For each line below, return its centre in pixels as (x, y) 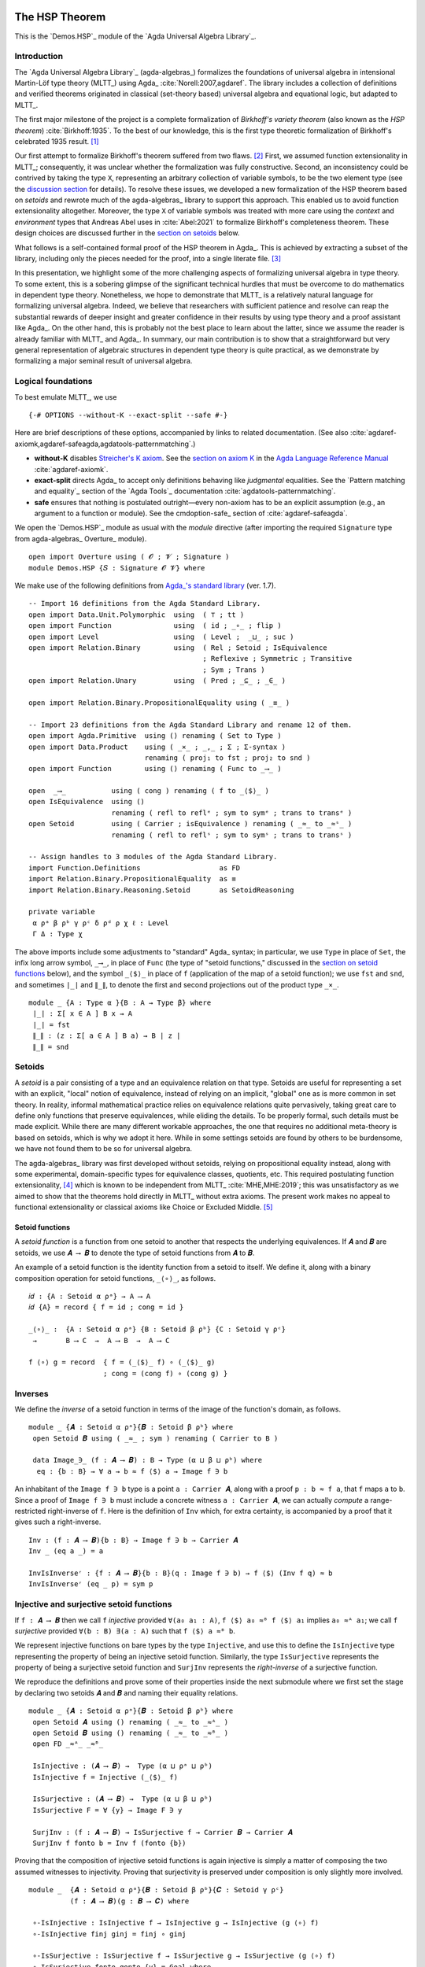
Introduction (39, 57)
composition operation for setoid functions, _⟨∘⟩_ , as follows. (115, 1278)
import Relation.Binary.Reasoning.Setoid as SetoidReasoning (161, 890)
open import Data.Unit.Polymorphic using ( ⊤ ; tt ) (137, 614)
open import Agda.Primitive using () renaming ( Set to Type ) (155, 736)
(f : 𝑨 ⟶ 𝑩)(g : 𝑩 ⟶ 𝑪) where (129, 1901)
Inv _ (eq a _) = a (66, 1551)
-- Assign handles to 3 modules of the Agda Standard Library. (153, 857)
